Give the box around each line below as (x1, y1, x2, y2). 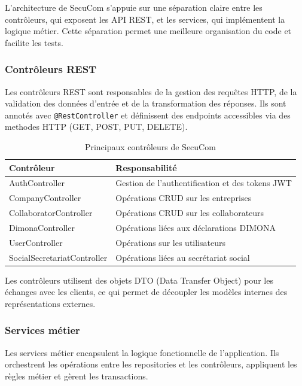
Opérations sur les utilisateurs (115, 236, 225, 248)
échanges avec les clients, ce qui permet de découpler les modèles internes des (5, 285, 288, 298)
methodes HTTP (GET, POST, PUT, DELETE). (5, 120, 188, 133)
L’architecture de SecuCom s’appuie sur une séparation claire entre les (5, 1, 263, 13)
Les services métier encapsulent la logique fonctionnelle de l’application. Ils (5, 346, 279, 358)
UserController (9, 236, 63, 248)
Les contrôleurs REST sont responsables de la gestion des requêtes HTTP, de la (5, 85, 297, 98)
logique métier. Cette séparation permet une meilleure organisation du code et (5, 25, 292, 37)
